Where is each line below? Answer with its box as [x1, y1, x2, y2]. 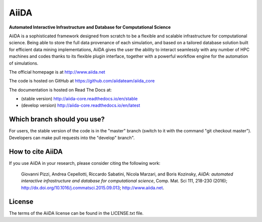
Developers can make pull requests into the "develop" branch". [9, 135, 135, 141]
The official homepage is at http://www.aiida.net [9, 69, 105, 75]
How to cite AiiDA [9, 147, 63, 156]
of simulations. [9, 60, 39, 66]
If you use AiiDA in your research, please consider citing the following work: [9, 160, 161, 166]
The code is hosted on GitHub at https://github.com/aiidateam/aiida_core [9, 78, 155, 84]
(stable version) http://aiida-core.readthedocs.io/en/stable [21, 96, 138, 102]
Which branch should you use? [9, 115, 105, 124]
